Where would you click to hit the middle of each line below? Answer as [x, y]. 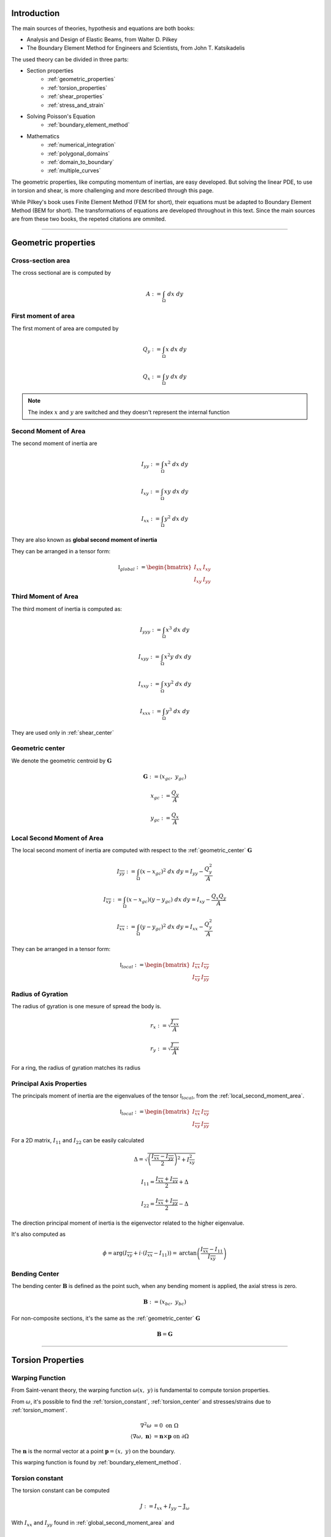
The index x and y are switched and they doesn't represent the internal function [129, 412]
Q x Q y [219, 897]
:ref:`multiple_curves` [74, 171]
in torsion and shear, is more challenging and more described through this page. [112, 191]
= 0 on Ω [166, 1425]
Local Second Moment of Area [57, 838]
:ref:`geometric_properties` [82, 79]
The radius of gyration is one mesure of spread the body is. [86, 1006]
